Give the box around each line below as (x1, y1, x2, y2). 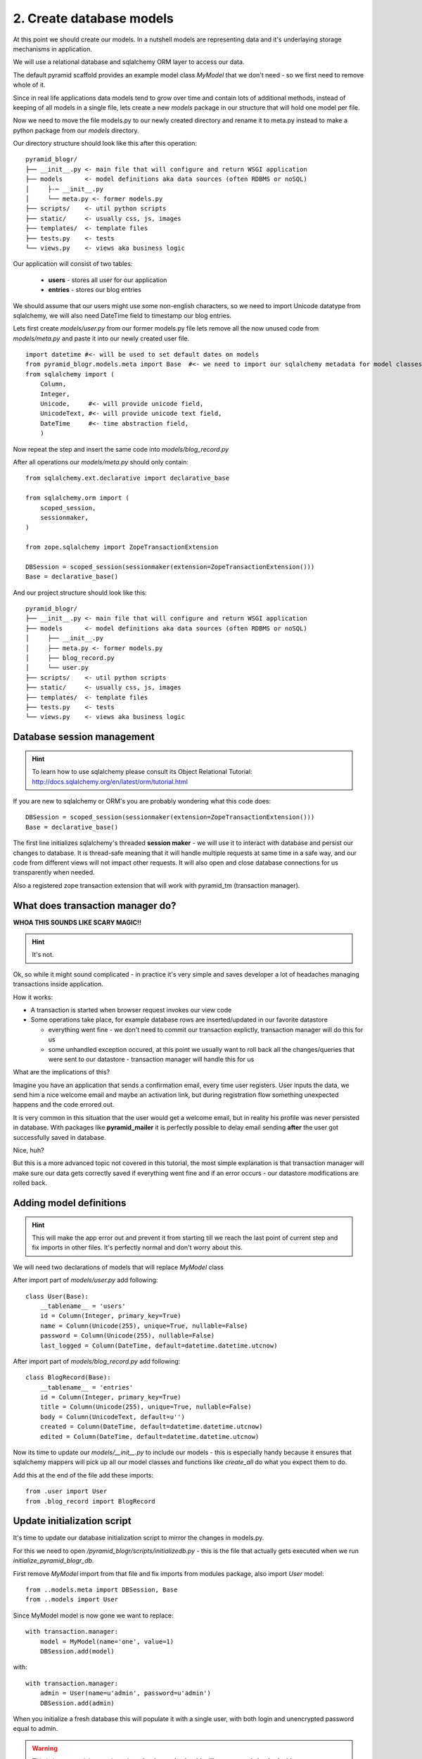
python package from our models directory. (13, 126, 140, 134)
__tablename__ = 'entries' (39, 1383, 134, 1391)
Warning (32, 1744, 58, 1752)
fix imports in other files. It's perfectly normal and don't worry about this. (32, 1243, 243, 1252)
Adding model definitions (13, 1197, 127, 1209)
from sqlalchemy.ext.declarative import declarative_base (25, 474, 230, 482)
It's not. (32, 951, 54, 959)
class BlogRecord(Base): (25, 1373, 111, 1382)
